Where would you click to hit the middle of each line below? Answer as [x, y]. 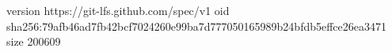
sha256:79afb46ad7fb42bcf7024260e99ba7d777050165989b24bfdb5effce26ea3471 [197, 26]
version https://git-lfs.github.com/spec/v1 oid [118, 10]
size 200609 [34, 41]
